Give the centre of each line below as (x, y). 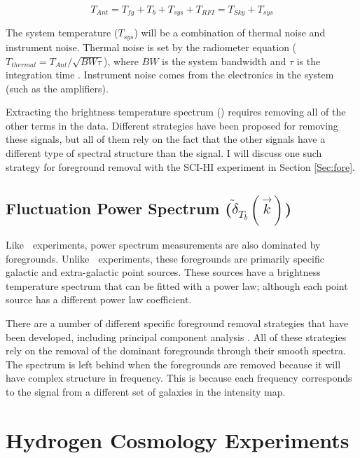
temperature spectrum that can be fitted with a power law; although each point (177, 285)
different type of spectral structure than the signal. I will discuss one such (164, 153)
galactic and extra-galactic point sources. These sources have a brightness (163, 272)
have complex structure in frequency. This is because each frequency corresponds (179, 378)
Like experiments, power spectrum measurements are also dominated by (163, 245)
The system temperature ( (62, 33)
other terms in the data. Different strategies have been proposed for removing (172, 125)
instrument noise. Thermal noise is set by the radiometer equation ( (151, 47)
